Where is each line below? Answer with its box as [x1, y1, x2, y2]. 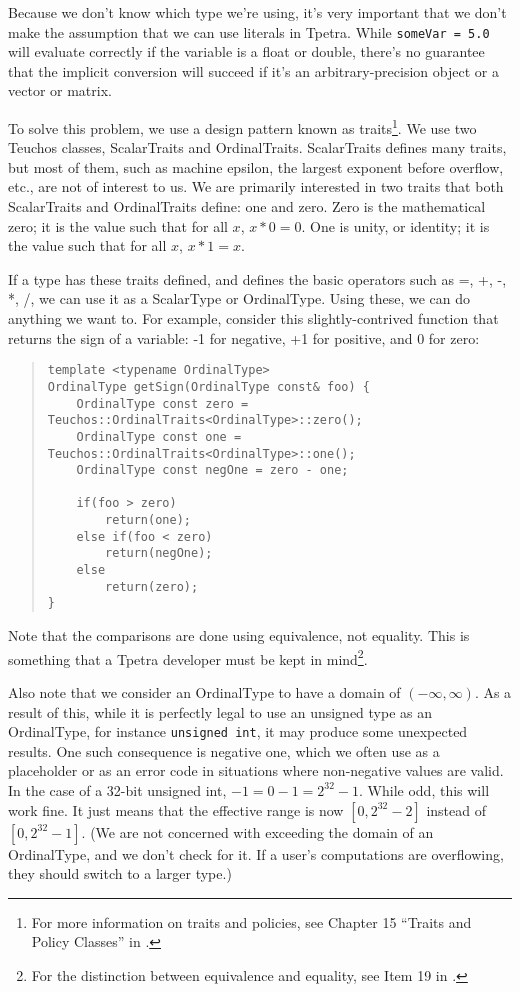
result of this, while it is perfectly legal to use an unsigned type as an [8, 701, 433, 722]
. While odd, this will [359, 779, 490, 800]
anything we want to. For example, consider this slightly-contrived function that [8, 308, 499, 329]
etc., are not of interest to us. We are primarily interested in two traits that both [8, 176, 504, 197]
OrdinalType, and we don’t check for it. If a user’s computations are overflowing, [8, 843, 504, 864]
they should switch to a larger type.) [8, 863, 232, 884]
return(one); [105, 513, 191, 528]
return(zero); [105, 579, 199, 594]
